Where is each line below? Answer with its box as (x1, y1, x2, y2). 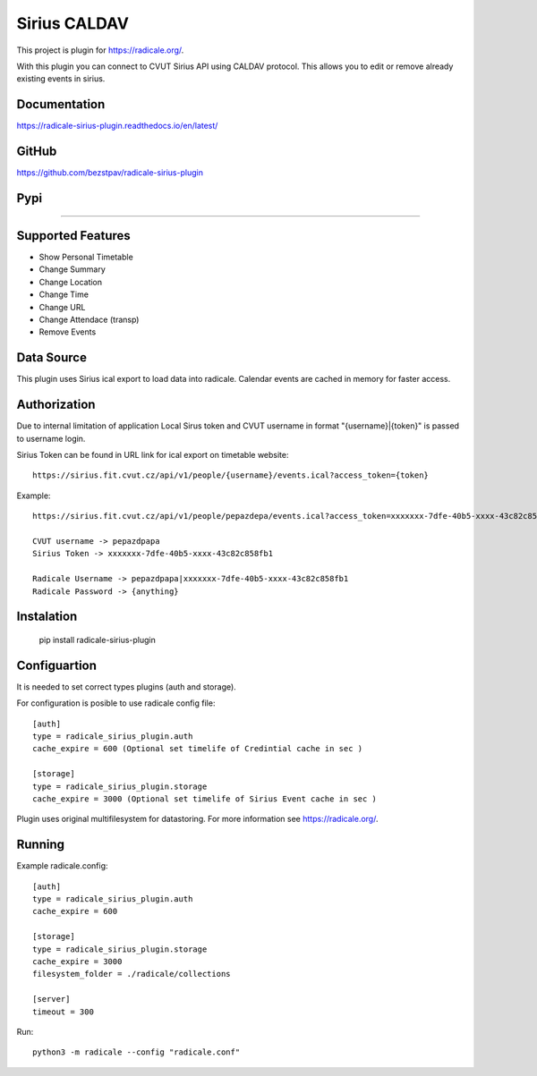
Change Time (38, 289, 89, 300)
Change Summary (38, 264, 107, 275)
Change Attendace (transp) (38, 314, 140, 326)
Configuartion (16, 657, 98, 673)
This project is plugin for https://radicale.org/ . (16, 45, 184, 55)
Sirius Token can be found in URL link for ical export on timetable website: (16, 450, 289, 460)
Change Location (38, 276, 103, 287)
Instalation (16, 609, 78, 624)
